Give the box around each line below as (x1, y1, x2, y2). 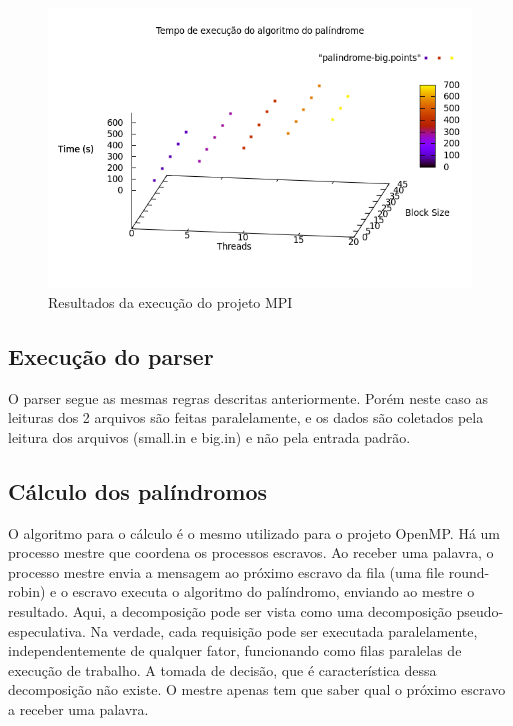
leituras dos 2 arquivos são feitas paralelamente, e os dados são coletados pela (8, 407, 484, 428)
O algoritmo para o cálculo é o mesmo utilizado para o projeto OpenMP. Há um (8, 522, 500, 543)
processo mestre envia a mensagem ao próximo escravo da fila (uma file (8, 561, 445, 582)
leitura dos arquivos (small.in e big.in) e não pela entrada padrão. (8, 426, 411, 447)
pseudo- (456, 600, 504, 621)
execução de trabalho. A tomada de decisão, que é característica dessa (8, 659, 437, 680)
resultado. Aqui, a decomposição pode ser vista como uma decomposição (8, 600, 452, 621)
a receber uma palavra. (8, 698, 149, 719)
